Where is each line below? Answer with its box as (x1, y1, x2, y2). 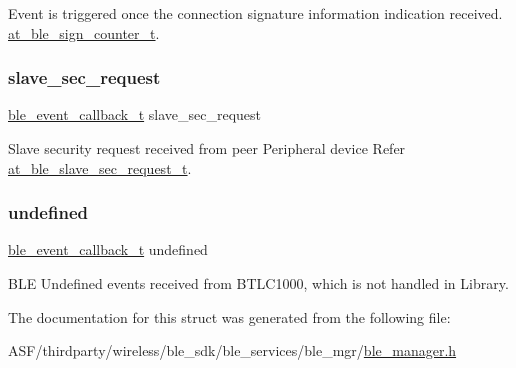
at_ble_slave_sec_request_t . (8, 157, 192, 178)
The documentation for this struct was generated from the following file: (8, 306, 451, 327)
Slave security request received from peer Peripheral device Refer (8, 138, 406, 158)
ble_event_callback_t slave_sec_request (8, 104, 262, 125)
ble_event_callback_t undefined (8, 239, 208, 260)
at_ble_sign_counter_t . (8, 22, 160, 43)
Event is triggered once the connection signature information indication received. (8, 3, 503, 23)
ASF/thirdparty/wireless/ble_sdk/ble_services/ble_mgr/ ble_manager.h (8, 340, 457, 361)
